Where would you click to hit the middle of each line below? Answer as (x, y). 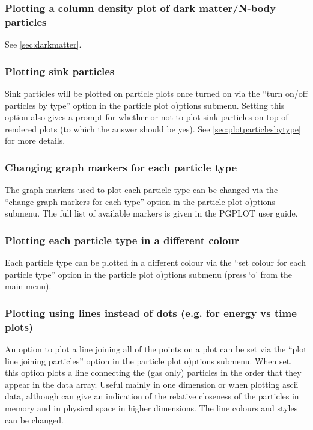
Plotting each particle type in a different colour (122, 240)
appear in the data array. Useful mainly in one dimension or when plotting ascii (152, 384)
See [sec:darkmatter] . (43, 44)
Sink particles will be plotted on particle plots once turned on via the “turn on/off (156, 93)
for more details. (35, 140)
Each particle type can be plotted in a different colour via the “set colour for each (155, 263)
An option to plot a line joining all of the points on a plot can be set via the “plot (156, 349)
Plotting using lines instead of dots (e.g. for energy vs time (151, 312)
